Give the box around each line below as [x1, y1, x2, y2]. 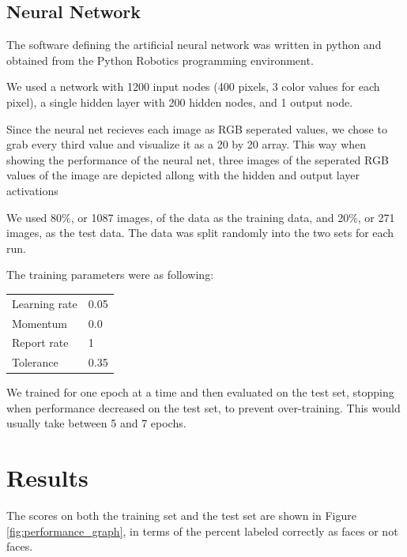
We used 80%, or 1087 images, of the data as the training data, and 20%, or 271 [6, 209, 395, 225]
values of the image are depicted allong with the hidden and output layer [6, 167, 360, 183]
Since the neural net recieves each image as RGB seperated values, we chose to [6, 120, 387, 137]
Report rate [12, 334, 69, 351]
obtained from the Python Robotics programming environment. [6, 51, 314, 68]
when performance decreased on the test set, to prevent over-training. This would [6, 399, 401, 416]
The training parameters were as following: [6, 266, 214, 283]
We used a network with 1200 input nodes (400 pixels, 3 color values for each [6, 78, 380, 95]
